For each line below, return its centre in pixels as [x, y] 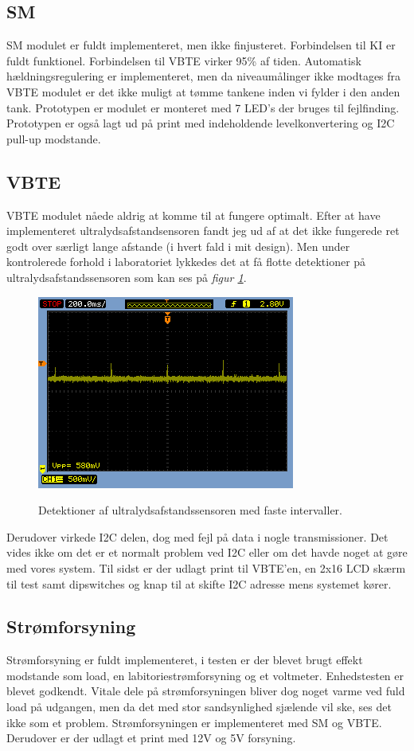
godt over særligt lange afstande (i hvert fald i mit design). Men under [178, 246]
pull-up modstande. [54, 138]
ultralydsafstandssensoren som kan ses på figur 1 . [127, 277]
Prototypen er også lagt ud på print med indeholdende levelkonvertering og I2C [201, 123]
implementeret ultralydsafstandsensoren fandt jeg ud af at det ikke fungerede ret [203, 231]
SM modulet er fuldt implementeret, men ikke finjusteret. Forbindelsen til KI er [201, 45]
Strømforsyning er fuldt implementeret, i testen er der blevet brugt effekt [185, 660]
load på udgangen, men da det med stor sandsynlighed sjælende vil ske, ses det [199, 707]
